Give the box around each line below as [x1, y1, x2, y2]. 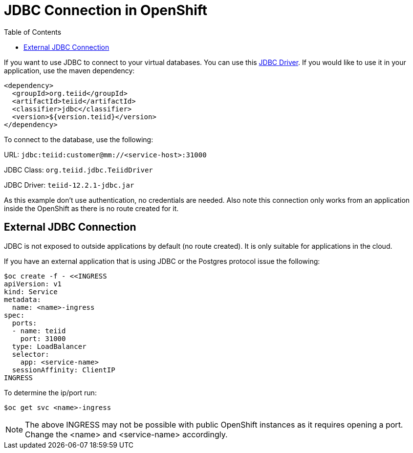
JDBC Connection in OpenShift [4, 2, 208, 19]
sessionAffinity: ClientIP [12, 366, 115, 374]
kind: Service [4, 287, 58, 296]
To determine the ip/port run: [4, 388, 97, 397]
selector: [12, 350, 49, 358]
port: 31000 [20, 334, 66, 343]
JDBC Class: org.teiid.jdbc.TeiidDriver [4, 165, 153, 174]
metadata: [4, 295, 41, 303]
